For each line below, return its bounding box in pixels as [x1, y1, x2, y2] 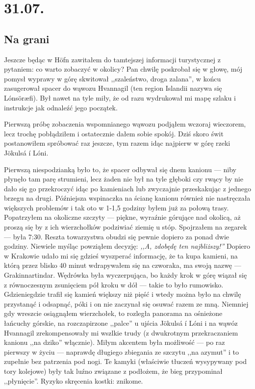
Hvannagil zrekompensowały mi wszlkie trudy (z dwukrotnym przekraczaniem [4, 327, 238, 337]
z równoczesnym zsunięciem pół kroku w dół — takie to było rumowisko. [4, 279, 224, 289]
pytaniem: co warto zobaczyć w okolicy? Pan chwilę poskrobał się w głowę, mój [4, 64, 243, 74]
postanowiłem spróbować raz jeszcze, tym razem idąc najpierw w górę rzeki [4, 138, 230, 148]
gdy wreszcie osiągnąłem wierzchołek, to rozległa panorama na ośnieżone [4, 308, 223, 318]
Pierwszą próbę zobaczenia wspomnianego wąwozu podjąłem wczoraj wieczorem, [4, 119, 246, 129]
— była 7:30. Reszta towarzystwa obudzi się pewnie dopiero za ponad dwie [4, 231, 229, 241]
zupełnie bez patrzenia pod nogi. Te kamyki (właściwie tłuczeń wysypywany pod [4, 356, 247, 366]
